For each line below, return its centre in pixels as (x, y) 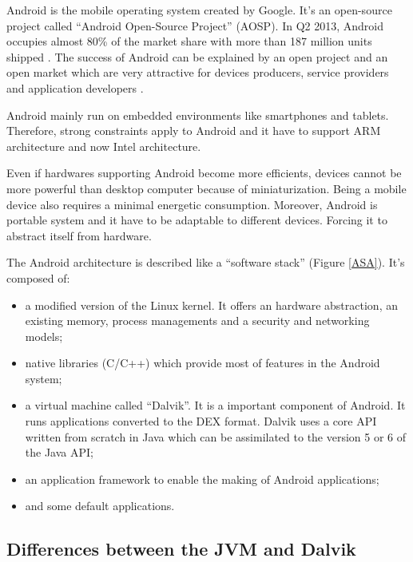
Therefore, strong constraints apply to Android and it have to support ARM (194, 131)
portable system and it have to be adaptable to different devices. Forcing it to (197, 220)
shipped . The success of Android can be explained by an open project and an (197, 56)
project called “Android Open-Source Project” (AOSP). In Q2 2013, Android (195, 25)
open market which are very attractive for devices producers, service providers (198, 72)
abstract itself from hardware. (79, 235)
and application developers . (75, 87)
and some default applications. (100, 506)
